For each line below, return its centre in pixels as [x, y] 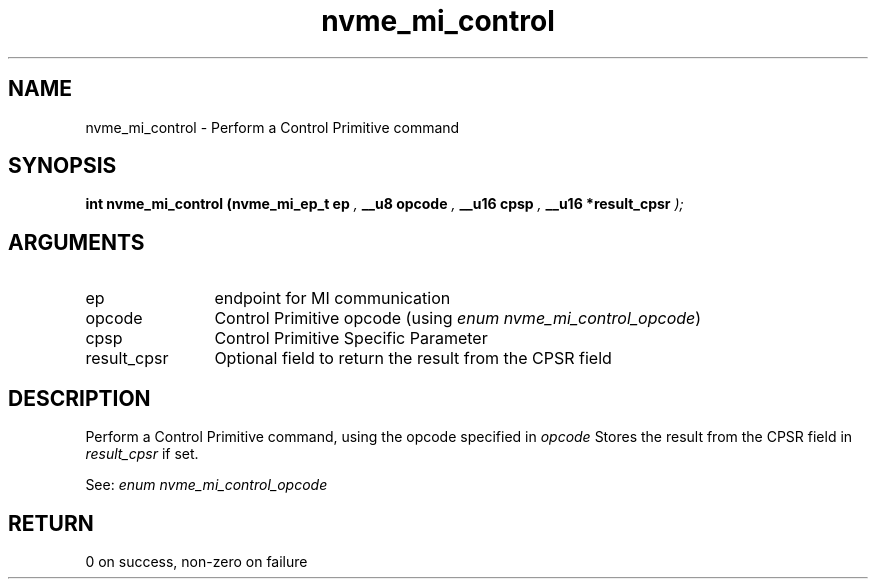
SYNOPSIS [62, 166]
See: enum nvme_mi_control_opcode [206, 485]
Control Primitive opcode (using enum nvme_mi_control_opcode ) [458, 318]
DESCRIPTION [79, 398]
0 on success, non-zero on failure [196, 561]
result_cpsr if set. [142, 454]
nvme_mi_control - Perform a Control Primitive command [272, 127]
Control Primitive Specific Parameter [351, 338]
